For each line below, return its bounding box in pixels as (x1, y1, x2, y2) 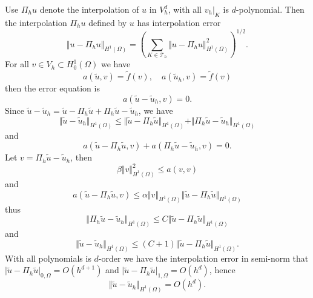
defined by (88, 16, 127, 28)
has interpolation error (137, 16, 221, 28)
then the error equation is (5, 82, 100, 94)
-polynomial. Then (236, 3, 305, 15)
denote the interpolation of (39, 3, 139, 15)
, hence (209, 263, 236, 276)
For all (5, 58, 29, 70)
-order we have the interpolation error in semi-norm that (98, 251, 309, 264)
